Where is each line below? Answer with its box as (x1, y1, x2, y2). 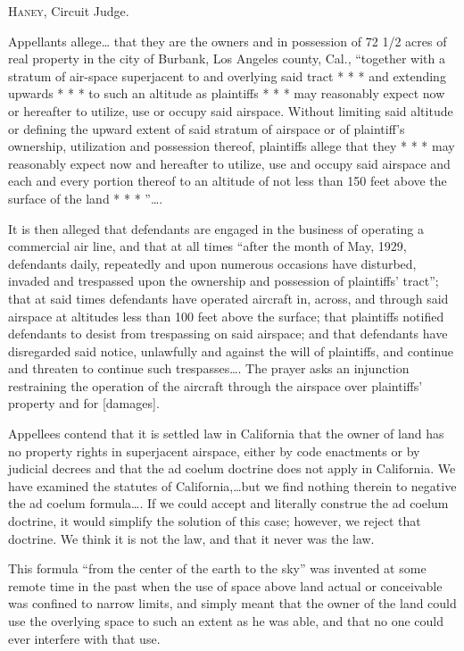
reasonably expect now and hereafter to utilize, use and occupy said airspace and (8, 154, 451, 172)
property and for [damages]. (8, 394, 160, 413)
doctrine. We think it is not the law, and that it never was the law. (8, 529, 375, 547)
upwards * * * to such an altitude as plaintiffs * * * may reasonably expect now (8, 84, 445, 103)
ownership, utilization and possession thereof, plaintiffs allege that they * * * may (8, 137, 455, 155)
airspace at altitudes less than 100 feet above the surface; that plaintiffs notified (8, 306, 444, 325)
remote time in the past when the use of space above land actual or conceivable (8, 576, 443, 595)
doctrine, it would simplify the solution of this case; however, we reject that (8, 512, 421, 530)
